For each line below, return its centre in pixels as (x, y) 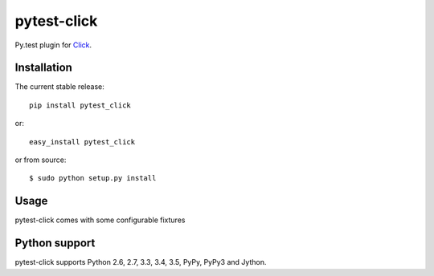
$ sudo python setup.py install (93, 178)
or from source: (41, 160)
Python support (55, 244)
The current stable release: (59, 87)
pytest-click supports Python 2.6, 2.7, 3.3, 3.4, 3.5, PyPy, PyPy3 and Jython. (141, 262)
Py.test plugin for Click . (53, 45)
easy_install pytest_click (82, 142)
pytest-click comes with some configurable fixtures (100, 220)
